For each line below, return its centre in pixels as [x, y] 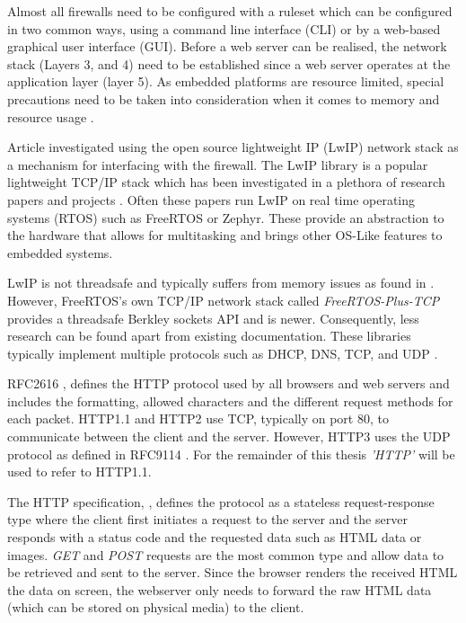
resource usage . [51, 116]
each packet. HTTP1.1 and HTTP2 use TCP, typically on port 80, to [198, 418]
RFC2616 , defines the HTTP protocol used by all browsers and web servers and [229, 383]
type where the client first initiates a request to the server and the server [207, 519]
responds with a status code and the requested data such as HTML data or [215, 537]
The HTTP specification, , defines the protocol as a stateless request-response [221, 501]
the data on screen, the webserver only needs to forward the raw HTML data [220, 589]
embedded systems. [60, 252]
